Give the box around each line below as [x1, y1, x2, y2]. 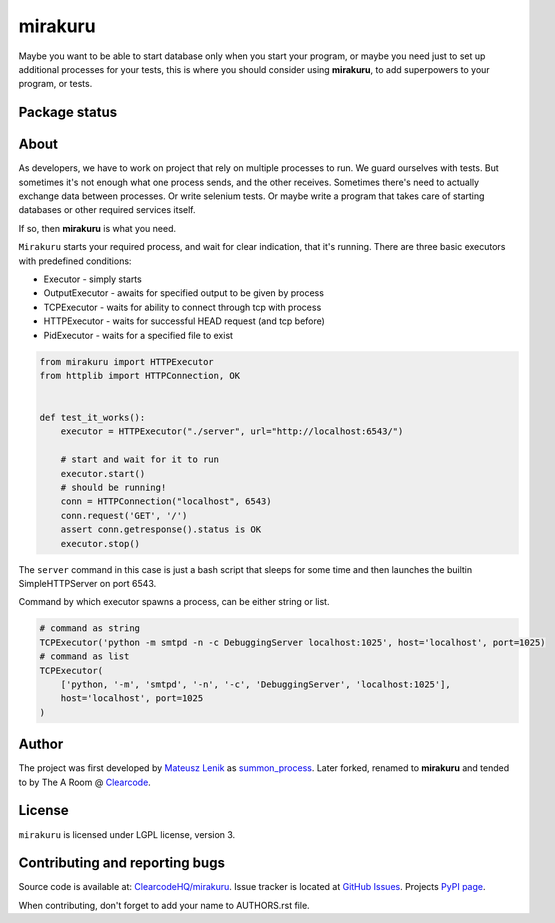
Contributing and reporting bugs [18, 855, 225, 872]
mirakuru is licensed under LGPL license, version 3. [18, 828, 236, 840]
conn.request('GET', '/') [60, 510, 188, 521]
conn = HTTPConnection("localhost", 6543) [60, 496, 272, 507]
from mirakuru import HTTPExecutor [39, 356, 214, 367]
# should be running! [60, 482, 167, 494]
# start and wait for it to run [60, 454, 220, 465]
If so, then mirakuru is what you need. [18, 222, 177, 234]
